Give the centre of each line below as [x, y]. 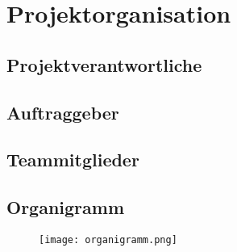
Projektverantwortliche [104, 64]
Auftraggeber [63, 112]
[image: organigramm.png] [108, 239]
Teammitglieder [73, 160]
